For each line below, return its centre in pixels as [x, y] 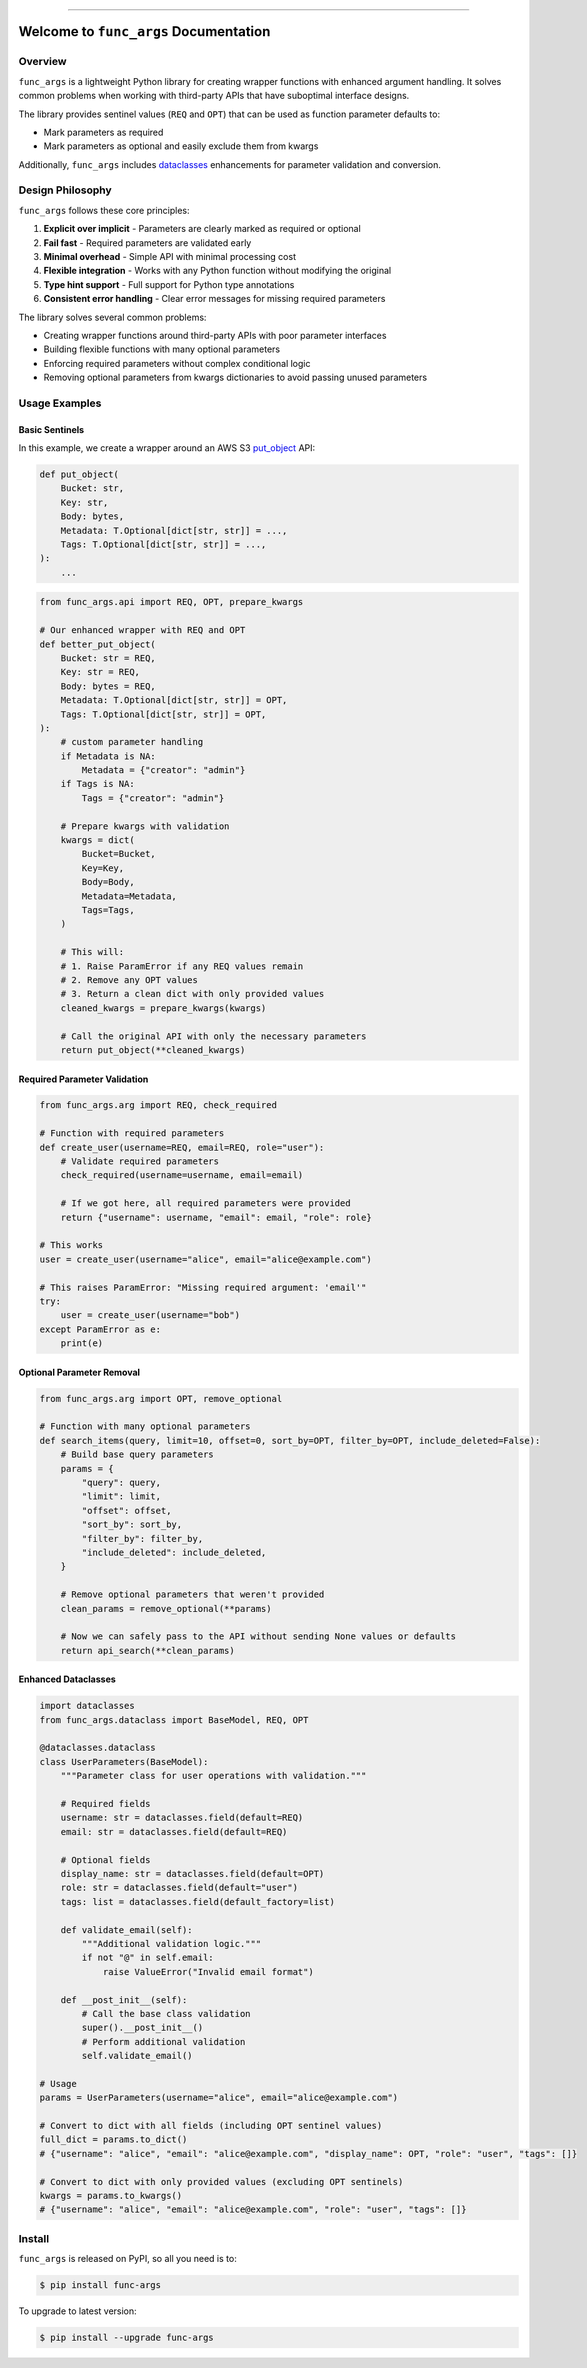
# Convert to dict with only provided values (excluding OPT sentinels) [221, 2181]
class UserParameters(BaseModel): [124, 1761]
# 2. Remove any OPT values [129, 979]
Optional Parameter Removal [79, 1372]
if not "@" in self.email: [147, 1958]
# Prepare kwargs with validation [145, 826]
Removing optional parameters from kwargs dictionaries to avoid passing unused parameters [235, 377]
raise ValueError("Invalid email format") [208, 1971]
